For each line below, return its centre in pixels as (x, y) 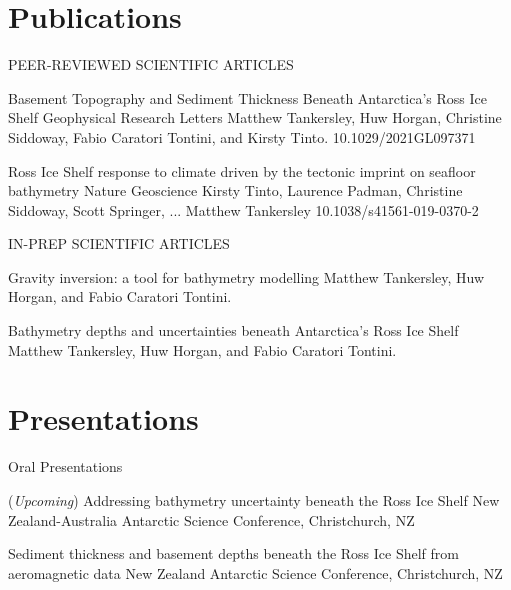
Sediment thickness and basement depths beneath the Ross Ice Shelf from (233, 553)
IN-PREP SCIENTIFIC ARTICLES (119, 243)
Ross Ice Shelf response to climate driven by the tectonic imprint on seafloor (242, 170)
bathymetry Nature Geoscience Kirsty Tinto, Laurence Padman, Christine (235, 190)
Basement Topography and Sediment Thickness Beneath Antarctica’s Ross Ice (248, 97)
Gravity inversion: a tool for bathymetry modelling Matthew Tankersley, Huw (246, 276)
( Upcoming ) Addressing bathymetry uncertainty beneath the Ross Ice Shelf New (254, 499)
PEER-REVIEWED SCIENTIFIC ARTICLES (151, 64)
